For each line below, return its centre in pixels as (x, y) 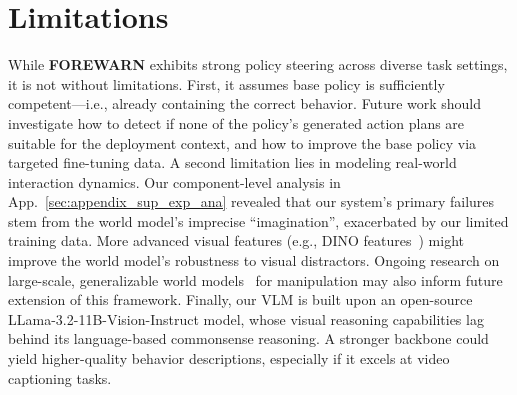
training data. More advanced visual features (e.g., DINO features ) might (236, 240)
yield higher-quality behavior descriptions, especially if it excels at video (229, 358)
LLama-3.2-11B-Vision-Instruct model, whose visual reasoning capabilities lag (246, 318)
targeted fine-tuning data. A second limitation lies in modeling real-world (232, 162)
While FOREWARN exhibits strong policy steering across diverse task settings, (258, 64)
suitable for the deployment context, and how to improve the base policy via (242, 142)
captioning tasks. (60, 377)
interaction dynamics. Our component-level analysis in (174, 181)
